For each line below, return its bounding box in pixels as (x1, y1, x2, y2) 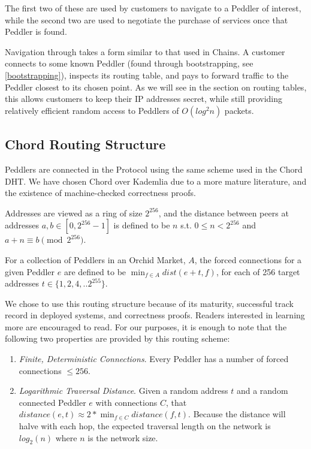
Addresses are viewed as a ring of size (5, 206, 143, 219)
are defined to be (64, 265, 126, 278)
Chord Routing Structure (5, 135, 166, 153)
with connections (95, 396, 158, 408)
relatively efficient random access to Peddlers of (5, 104, 179, 116)
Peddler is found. (5, 25, 67, 38)
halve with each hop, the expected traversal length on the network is (19, 420, 271, 432)
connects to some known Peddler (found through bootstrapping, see (5, 57, 253, 70)
